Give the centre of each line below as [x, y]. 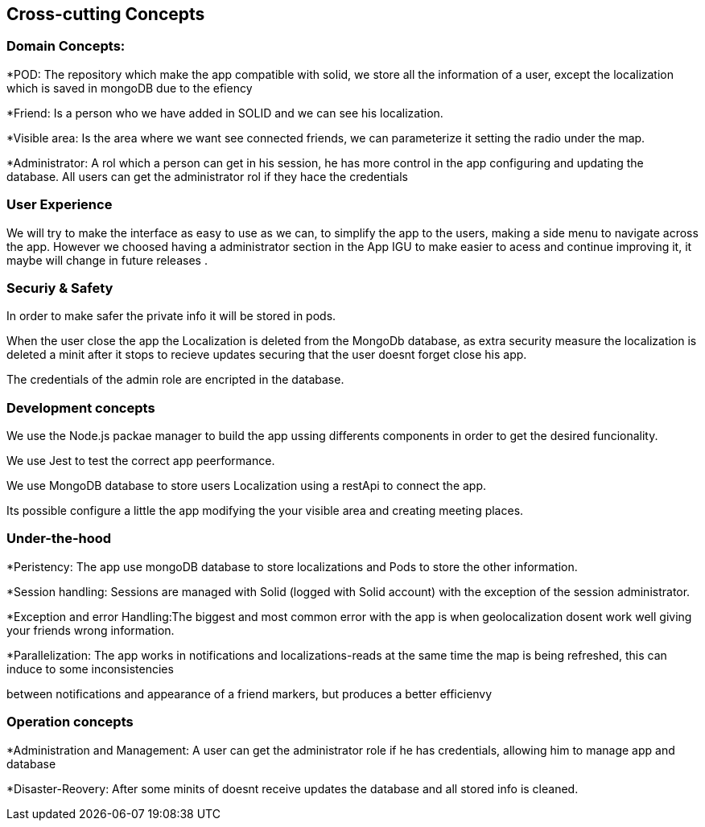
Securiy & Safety [60, 288]
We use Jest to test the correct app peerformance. [141, 461]
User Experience [60, 205]
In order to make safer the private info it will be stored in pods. [171, 316]
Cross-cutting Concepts [106, 14]
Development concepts [81, 407]
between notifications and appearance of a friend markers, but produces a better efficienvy [249, 693]
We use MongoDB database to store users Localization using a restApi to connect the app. [247, 486]
